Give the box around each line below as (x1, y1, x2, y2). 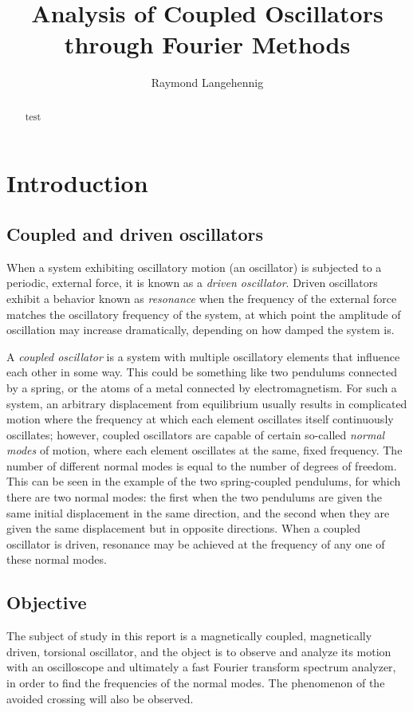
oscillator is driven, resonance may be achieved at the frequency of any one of (6, 535, 385, 552)
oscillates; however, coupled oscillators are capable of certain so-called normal (6, 426, 385, 443)
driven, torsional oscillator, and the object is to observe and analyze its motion (6, 643, 391, 659)
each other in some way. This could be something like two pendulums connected (6, 364, 397, 380)
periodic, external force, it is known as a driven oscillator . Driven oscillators (6, 274, 378, 291)
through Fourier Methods (64, 28, 351, 61)
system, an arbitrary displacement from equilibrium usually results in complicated (6, 395, 407, 411)
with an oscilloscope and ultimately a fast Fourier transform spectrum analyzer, (6, 659, 396, 675)
